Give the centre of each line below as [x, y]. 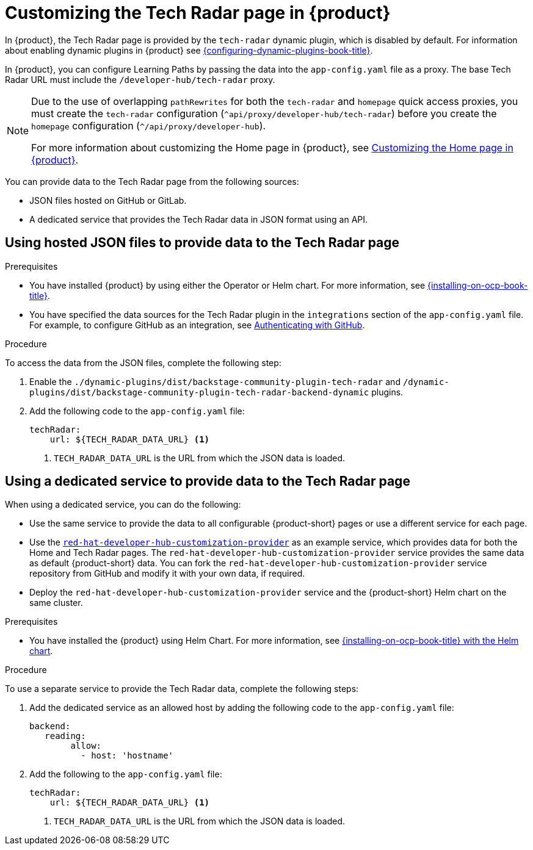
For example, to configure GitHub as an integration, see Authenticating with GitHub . [197, 325]
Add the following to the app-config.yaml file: [126, 774]
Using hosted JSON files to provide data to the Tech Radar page [202, 243]
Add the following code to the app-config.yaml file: [137, 411]
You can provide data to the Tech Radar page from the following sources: [152, 181]
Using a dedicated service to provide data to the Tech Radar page [208, 481]
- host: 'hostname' [127, 756]
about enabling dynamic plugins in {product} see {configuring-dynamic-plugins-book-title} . [189, 50]
